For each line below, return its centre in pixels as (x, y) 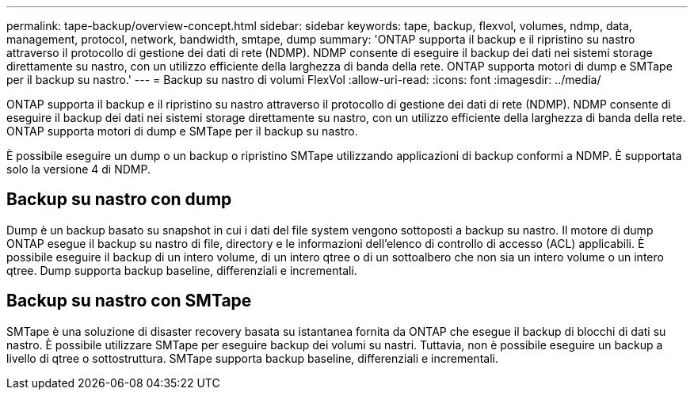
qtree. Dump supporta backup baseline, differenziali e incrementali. (182, 270)
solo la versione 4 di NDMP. (78, 169)
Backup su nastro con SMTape (129, 301)
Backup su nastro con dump (119, 200)
